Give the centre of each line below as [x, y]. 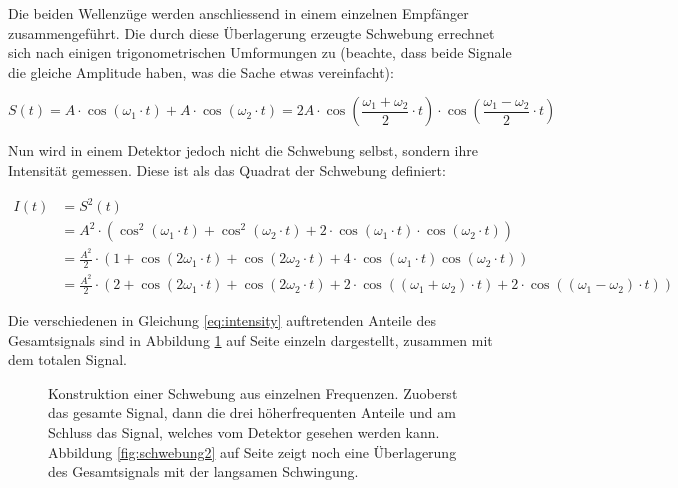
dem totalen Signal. [68, 359]
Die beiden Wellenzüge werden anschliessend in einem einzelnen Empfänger [238, 13]
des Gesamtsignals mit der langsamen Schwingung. [203, 471]
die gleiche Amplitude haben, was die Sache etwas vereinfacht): [201, 71]
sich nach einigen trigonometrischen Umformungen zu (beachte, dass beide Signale [260, 52]
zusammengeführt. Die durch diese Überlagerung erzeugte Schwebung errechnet [251, 32]
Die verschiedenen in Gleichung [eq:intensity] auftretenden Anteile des [222, 320]
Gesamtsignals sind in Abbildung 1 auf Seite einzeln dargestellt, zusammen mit [250, 339]
